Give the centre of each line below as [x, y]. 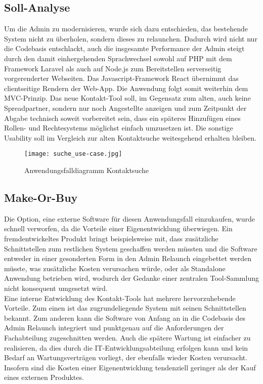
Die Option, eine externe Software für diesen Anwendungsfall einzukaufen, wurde [129, 218]
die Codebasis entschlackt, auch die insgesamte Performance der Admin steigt [124, 48]
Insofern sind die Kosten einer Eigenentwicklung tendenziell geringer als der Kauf [130, 367]
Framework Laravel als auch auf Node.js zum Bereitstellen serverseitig [113, 68]
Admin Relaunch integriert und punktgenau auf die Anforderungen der [114, 328]
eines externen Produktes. [44, 377]
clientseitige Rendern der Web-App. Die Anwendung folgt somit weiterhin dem [126, 88]
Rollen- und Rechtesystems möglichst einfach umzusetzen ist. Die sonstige [119, 128]
